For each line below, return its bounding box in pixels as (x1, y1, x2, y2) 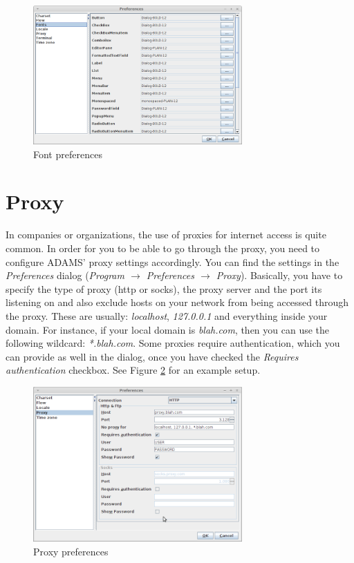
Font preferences (33, 146, 102, 161)
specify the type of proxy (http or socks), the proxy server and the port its (6, 281, 322, 296)
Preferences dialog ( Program (6, 268, 124, 283)
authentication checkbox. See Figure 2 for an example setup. (6, 363, 261, 377)
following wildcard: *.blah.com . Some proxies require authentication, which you (6, 336, 340, 350)
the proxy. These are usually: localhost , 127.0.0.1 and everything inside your (6, 308, 328, 323)
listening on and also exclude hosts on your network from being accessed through (6, 295, 349, 309)
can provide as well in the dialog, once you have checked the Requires (6, 349, 299, 363)
